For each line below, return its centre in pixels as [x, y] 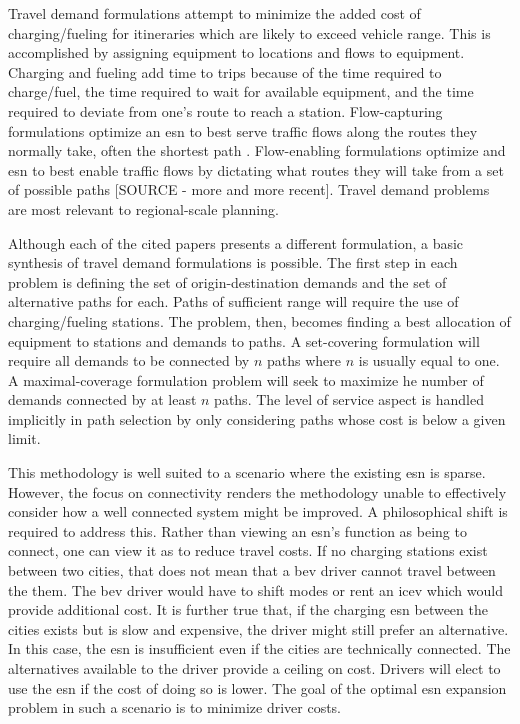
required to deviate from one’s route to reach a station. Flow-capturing [225, 110]
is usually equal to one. [429, 360]
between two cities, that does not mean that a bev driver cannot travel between [252, 570]
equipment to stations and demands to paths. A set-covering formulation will [244, 340]
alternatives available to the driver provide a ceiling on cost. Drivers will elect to [254, 668]
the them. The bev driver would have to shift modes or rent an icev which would [255, 589]
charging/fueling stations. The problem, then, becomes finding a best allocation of [259, 320]
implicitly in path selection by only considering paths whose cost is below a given [257, 418]
